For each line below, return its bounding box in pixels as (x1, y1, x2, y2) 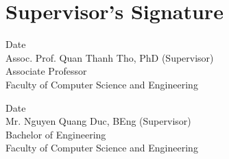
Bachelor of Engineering (5, 127, 106, 141)
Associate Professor (5, 64, 87, 78)
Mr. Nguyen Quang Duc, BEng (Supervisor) (5, 114, 191, 128)
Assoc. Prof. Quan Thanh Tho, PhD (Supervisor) (5, 50, 214, 64)
